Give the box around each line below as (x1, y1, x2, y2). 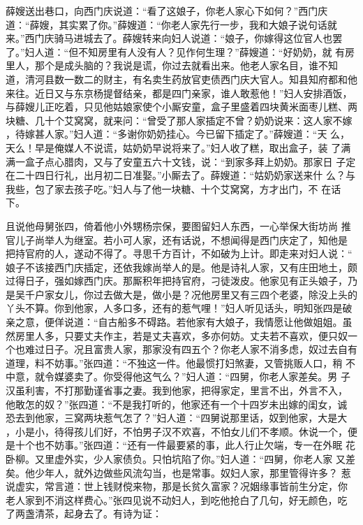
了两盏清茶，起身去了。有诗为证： (6, 506, 162, 521)
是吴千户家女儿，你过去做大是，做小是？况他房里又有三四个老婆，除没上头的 (6, 287, 357, 301)
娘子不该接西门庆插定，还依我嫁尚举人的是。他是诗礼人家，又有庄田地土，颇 (6, 259, 357, 274)
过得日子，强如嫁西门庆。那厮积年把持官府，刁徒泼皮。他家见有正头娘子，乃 (6, 273, 357, 288)
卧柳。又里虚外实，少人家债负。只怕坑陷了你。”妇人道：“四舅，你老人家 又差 (6, 452, 355, 466)
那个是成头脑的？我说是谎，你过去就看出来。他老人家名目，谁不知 (34, 58, 338, 73)
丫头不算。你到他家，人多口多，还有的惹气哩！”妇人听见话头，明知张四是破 (6, 301, 353, 315)
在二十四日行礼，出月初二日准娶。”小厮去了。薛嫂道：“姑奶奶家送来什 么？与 (6, 168, 355, 182)
